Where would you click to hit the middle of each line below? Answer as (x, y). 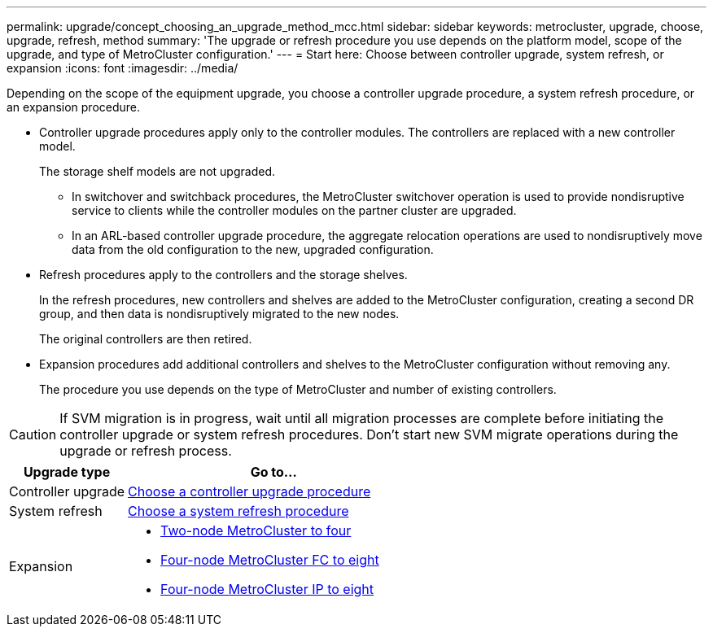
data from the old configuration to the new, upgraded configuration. (253, 249)
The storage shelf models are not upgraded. (157, 171)
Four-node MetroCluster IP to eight (267, 589)
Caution (33, 434)
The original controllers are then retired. (146, 339)
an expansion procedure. (74, 107)
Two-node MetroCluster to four (256, 530)
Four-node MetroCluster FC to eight (270, 560)
